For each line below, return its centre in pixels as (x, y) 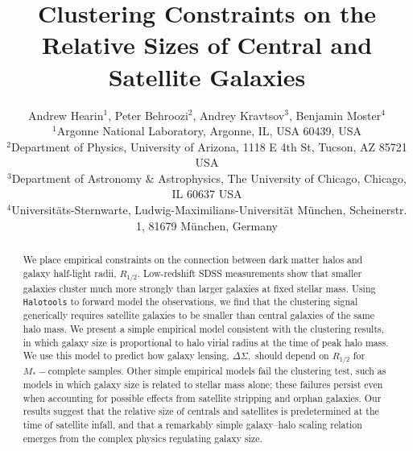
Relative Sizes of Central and (207, 45)
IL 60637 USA (207, 194)
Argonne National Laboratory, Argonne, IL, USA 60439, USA (209, 131)
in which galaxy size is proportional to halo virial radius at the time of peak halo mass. (206, 342)
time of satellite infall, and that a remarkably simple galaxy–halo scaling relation (192, 424)
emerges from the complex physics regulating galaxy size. (142, 438)
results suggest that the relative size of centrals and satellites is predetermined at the (201, 411)
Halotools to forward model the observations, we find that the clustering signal (190, 302)
